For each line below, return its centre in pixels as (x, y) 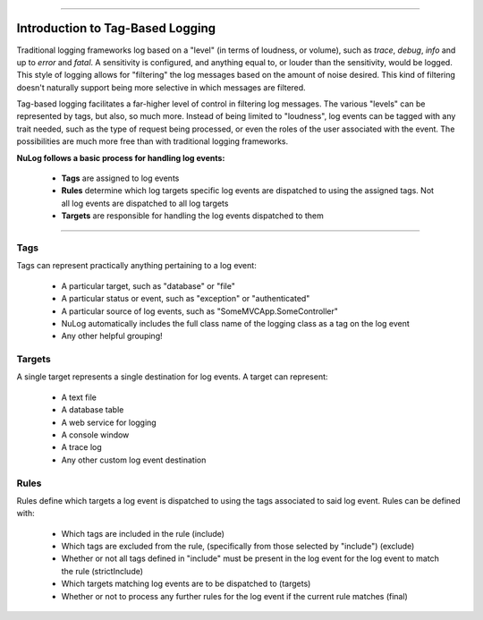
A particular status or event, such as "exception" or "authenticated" (186, 299)
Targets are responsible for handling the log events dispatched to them (192, 216)
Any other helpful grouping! (112, 336)
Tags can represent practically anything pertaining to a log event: (136, 266)
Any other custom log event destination (134, 460)
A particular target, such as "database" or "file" (148, 285)
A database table (93, 410)
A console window (95, 435)
